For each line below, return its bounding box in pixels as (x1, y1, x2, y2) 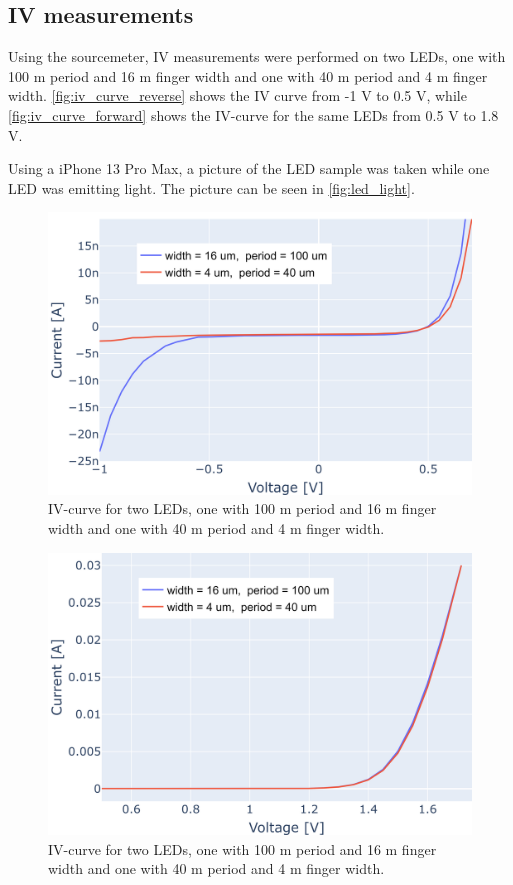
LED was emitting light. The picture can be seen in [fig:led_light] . (8, 177, 415, 198)
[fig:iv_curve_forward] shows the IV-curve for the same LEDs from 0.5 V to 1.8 (8, 104, 499, 125)
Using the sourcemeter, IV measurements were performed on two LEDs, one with (8, 46, 506, 67)
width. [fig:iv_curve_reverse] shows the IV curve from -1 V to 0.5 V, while (8, 85, 467, 106)
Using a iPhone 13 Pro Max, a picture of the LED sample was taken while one (8, 158, 490, 179)
